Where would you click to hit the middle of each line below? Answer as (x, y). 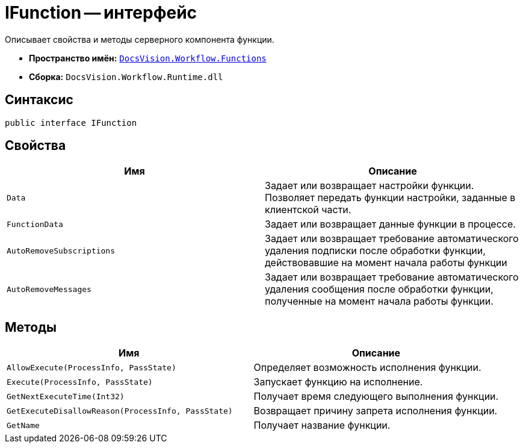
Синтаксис (39, 100)
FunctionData (35, 224)
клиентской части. (308, 210)
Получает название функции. (322, 425)
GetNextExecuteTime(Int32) (66, 396)
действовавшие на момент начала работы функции (386, 263)
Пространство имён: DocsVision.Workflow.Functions (148, 58)
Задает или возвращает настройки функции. (370, 186)
